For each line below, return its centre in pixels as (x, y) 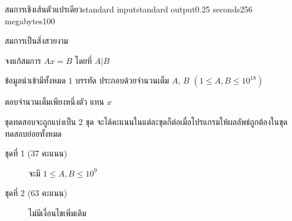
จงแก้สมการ (23, 60)
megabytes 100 (30, 20)
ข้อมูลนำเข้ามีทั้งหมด (35, 80)
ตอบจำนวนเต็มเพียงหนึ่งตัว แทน (54, 102)
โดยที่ (84, 60)
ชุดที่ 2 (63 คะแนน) (36, 193)
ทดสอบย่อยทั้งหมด (33, 133)
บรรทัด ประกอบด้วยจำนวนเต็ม (122, 80)
